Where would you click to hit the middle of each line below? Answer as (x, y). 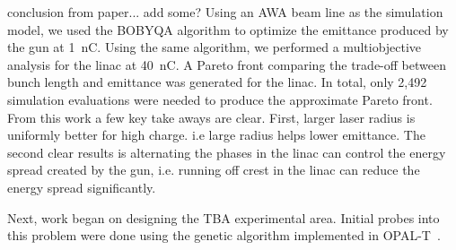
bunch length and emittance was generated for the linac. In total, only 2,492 (217, 82)
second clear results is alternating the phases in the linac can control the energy (227, 152)
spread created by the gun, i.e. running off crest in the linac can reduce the (214, 170)
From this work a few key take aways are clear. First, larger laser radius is (211, 117)
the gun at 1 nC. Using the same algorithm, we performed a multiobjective (215, 47)
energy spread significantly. (82, 187)
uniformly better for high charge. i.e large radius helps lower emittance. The (216, 135)
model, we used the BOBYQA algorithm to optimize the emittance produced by (228, 29)
